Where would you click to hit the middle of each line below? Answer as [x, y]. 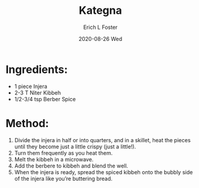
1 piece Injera [31, 86]
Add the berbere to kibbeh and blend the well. [71, 166]
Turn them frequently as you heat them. [63, 153]
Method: [27, 123]
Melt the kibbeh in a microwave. [54, 159]
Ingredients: [37, 69]
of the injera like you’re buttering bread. [63, 178]
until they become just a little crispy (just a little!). [75, 146]
